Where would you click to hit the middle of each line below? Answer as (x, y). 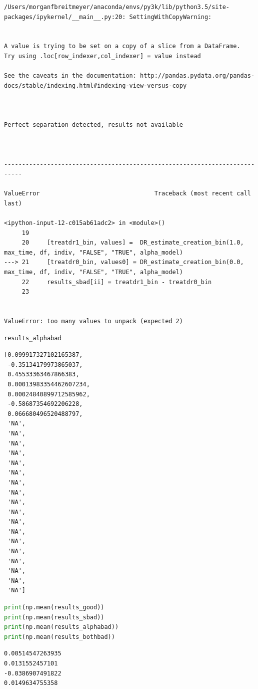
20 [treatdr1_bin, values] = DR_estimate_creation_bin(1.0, (133, 243)
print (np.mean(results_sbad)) (54, 617)
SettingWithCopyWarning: (170, 17)
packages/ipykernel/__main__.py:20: (65, 17)
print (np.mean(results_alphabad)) (61, 627)
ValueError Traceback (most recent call (127, 194)
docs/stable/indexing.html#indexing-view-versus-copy (95, 85)
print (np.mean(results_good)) (54, 608)
